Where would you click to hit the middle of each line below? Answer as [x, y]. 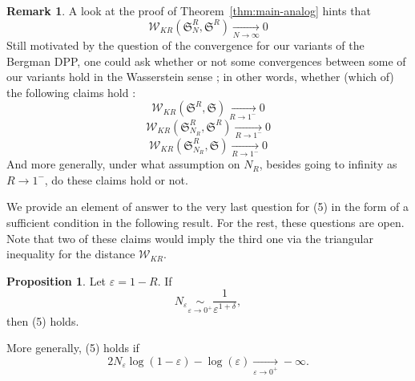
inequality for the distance [71, 254]
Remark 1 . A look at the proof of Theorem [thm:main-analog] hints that [189, 10]
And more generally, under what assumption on [123, 164]
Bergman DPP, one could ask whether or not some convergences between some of [206, 61]
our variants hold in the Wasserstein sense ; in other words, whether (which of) [200, 77]
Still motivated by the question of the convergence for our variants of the [185, 45]
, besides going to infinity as [328, 164]
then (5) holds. [43, 320]
